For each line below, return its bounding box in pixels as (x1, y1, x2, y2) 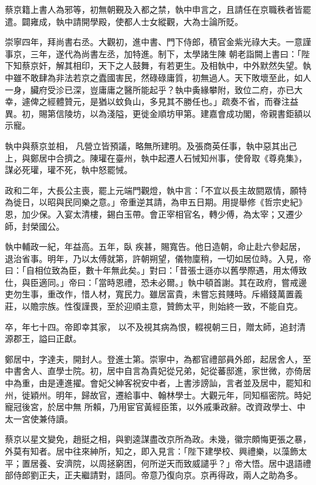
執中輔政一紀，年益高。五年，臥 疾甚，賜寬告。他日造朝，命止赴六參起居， (5, 240, 306, 253)
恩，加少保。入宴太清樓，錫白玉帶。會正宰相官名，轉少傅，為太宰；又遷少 (5, 207, 303, 220)
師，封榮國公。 (5, 219, 64, 232)
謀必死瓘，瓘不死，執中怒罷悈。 (5, 163, 132, 176)
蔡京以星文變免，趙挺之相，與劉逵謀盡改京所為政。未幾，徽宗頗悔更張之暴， (5, 433, 311, 445)
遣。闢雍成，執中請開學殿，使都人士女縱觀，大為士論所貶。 (5, 15, 243, 27)
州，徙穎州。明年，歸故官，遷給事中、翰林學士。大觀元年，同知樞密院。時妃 (5, 388, 311, 401)
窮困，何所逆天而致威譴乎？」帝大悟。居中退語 (115, 456, 303, 469)
